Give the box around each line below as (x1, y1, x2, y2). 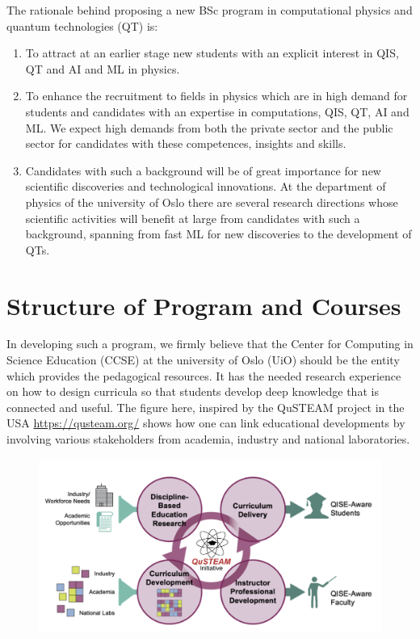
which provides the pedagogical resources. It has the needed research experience (6, 367, 401, 384)
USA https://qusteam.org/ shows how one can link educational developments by (6, 414, 405, 431)
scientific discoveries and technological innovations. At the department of (25, 178, 386, 195)
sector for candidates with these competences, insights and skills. (25, 135, 346, 152)
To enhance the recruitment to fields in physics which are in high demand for (25, 87, 408, 104)
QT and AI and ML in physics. (25, 60, 180, 77)
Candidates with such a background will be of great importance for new (25, 162, 381, 179)
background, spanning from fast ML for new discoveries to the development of (25, 225, 412, 242)
